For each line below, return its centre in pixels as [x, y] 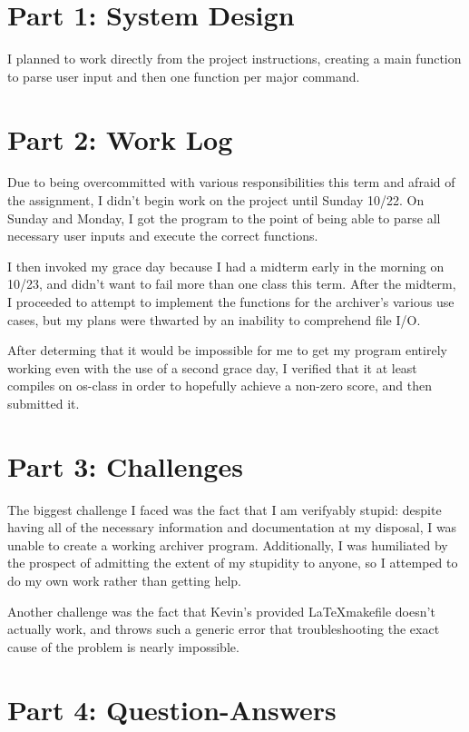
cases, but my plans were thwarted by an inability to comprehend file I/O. [214, 319]
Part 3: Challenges [125, 465]
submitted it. [44, 403]
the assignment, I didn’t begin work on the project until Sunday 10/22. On [216, 200]
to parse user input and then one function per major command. [184, 76]
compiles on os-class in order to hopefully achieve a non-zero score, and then [220, 386]
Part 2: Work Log [120, 138]
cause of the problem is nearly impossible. [123, 646]
